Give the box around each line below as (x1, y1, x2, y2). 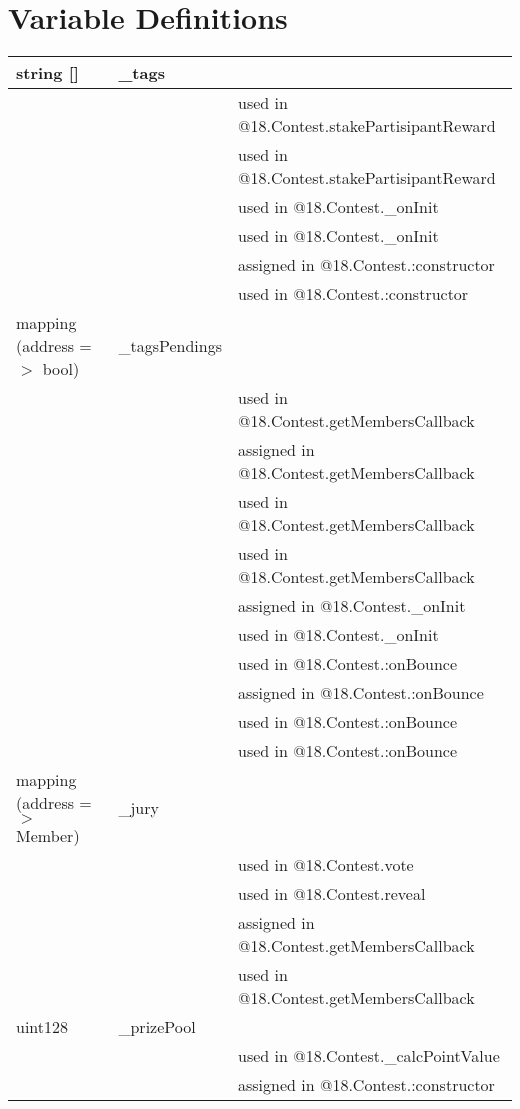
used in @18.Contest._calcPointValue (238, 1044, 500, 1068)
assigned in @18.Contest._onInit (238, 594, 466, 618)
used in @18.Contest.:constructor (238, 282, 469, 306)
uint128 (16, 1015, 69, 1039)
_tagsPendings (118, 334, 222, 358)
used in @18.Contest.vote (238, 853, 414, 877)
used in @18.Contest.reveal (238, 882, 426, 906)
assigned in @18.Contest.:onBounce (238, 681, 484, 705)
